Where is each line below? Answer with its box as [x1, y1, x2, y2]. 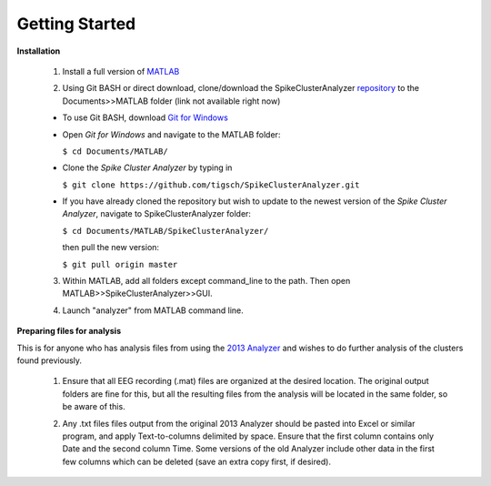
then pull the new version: [62, 242, 159, 253]
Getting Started [16, 14, 136, 34]
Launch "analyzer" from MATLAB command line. [62, 305, 245, 316]
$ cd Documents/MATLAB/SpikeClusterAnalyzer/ [62, 226, 269, 236]
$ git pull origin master [62, 259, 178, 269]
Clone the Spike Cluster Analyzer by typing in [62, 162, 233, 173]
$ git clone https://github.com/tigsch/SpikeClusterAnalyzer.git [62, 179, 360, 190]
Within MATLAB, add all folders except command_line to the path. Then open [62, 276, 351, 287]
